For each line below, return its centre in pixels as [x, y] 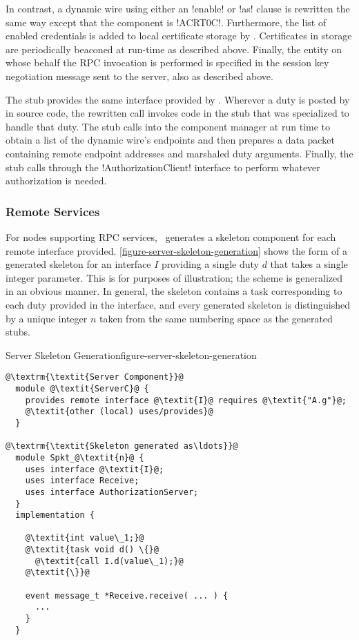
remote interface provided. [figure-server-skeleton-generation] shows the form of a [176, 250]
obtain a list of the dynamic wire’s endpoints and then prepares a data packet [170, 140]
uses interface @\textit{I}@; [95, 469]
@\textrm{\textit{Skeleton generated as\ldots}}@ [122, 446]
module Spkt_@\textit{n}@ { [80, 457]
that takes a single [309, 264]
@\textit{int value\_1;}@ [85, 538]
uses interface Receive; [82, 481]
